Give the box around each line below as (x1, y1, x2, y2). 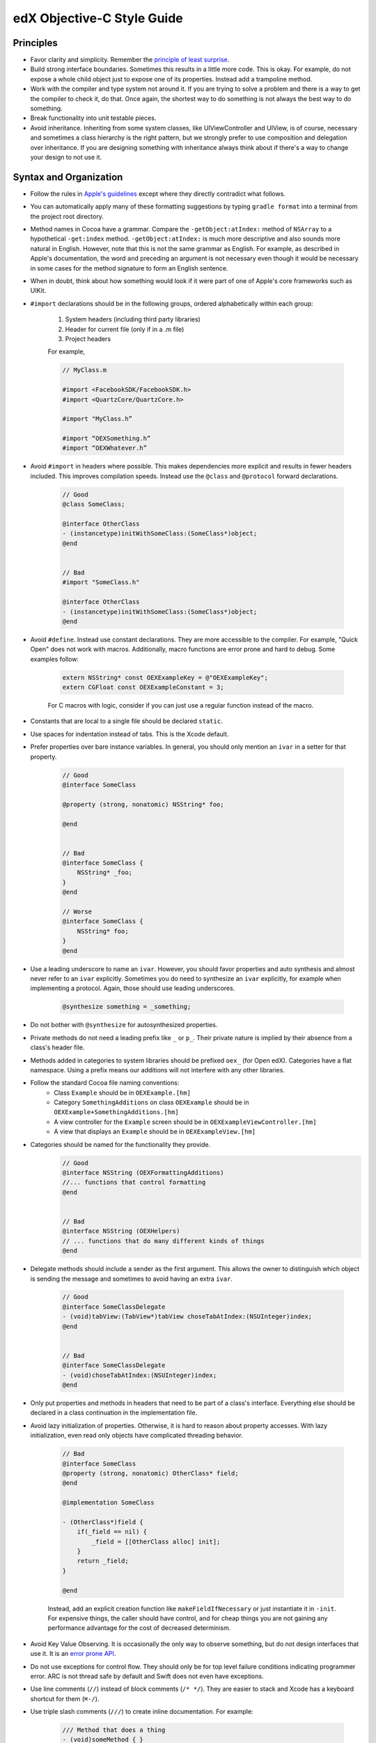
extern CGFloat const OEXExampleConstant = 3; (62, 683, 224, 692)
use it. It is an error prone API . (30, 1650, 116, 1658)
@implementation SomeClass (62, 1499, 155, 1507)
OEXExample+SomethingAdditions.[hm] (54, 1109, 179, 1116)
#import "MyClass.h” (62, 415, 132, 423)
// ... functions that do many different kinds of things (62, 1237, 265, 1245)
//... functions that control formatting (62, 1178, 206, 1187)
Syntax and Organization (13, 171, 123, 183)
